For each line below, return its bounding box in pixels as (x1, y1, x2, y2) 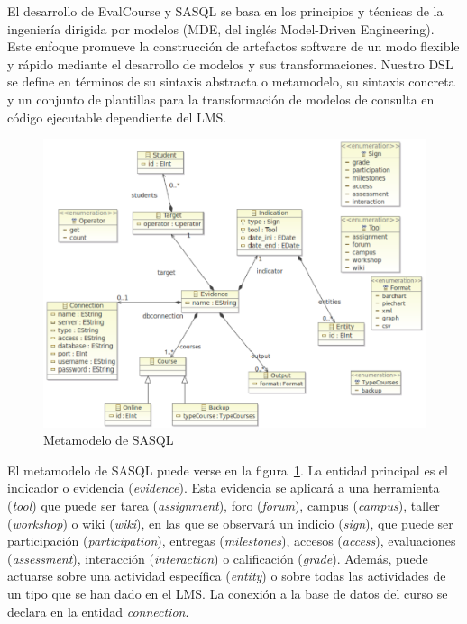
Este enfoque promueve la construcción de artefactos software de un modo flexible (7, 37, 460, 56)
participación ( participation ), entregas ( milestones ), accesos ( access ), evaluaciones (7, 531, 456, 550)
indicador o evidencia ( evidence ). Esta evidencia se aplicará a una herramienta (7, 478, 440, 497)
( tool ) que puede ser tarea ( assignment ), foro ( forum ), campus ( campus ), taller (7, 496, 440, 515)
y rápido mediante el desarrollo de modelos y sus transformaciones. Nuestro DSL (7, 54, 453, 73)
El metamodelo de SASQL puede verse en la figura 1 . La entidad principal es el (7, 460, 448, 479)
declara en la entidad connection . (7, 601, 189, 620)
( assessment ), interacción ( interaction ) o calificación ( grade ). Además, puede (7, 548, 428, 567)
